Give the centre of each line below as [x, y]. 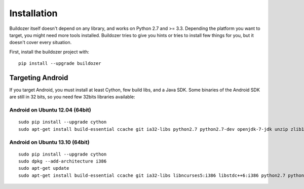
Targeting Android [39, 78]
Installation [33, 13]
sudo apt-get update [44, 168]
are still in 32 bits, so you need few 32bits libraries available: [72, 97]
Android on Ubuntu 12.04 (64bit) [50, 110]
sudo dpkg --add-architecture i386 [63, 161]
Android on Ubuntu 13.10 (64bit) [49, 142]
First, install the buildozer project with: [49, 52]
